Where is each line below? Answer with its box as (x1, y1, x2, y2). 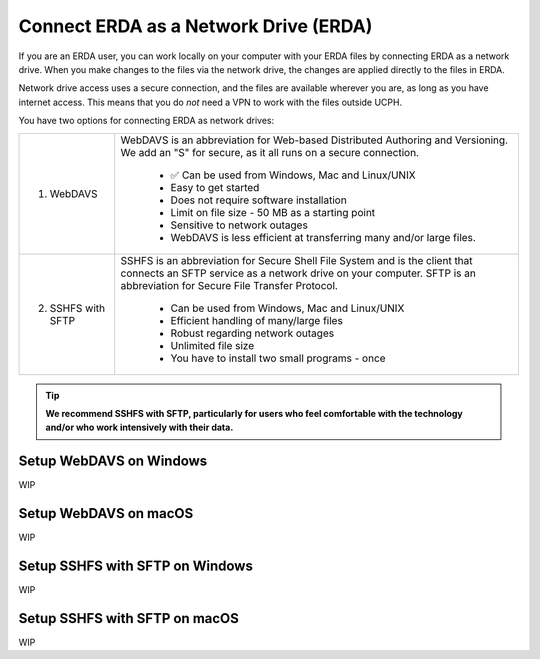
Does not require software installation (170, 193, 347, 207)
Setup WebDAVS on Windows (18, 453, 208, 470)
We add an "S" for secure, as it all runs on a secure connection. (120, 145, 420, 159)
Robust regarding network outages (170, 326, 335, 340)
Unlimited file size (170, 338, 255, 352)
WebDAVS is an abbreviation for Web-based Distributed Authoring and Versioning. (120, 133, 509, 147)
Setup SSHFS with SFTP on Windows (18, 557, 254, 574)
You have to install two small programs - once (170, 351, 386, 365)
